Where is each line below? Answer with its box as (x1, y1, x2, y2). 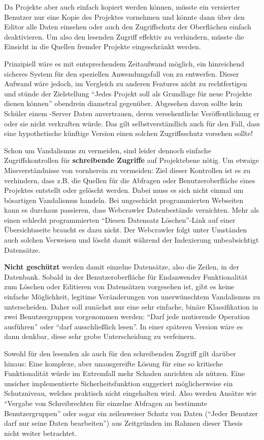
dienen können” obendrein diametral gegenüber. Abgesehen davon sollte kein (4, 98, 243, 109)
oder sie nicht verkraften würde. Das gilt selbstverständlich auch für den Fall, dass (4, 118, 260, 128)
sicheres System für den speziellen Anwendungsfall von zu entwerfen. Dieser (4, 68, 239, 79)
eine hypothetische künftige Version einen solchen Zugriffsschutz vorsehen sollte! (4, 128, 253, 139)
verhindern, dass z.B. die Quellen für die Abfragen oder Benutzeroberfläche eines (4, 175, 255, 185)
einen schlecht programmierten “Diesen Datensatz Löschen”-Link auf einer (4, 214, 236, 225)
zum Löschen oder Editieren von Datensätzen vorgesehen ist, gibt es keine (4, 281, 235, 292)
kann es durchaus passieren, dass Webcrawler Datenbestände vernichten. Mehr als (4, 205, 259, 215)
